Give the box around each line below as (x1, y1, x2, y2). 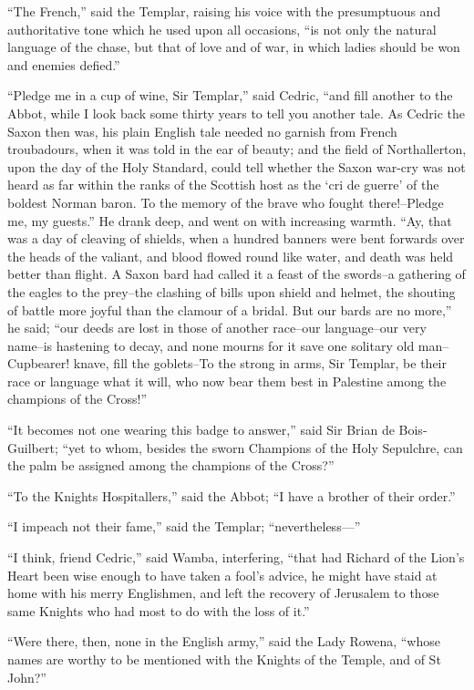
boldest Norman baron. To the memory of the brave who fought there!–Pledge (7, 192, 444, 211)
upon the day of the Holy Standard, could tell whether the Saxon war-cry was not (7, 157, 466, 176)
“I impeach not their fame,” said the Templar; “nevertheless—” (7, 517, 361, 536)
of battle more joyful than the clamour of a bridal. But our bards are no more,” (7, 300, 452, 319)
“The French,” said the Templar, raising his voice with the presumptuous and (7, 2, 441, 20)
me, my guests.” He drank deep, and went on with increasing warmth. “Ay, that (7, 211, 452, 230)
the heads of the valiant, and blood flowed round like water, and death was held (7, 246, 454, 265)
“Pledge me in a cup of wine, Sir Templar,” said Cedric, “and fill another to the (7, 86, 453, 105)
